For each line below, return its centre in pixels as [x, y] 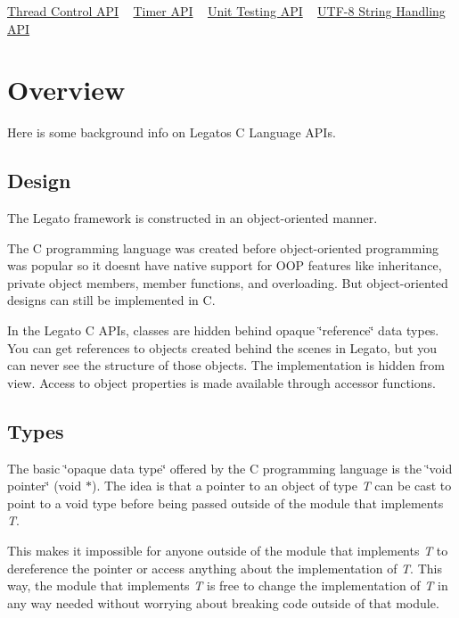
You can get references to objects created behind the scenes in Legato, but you [222, 347]
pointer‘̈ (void [45, 486]
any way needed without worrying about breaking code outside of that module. [223, 602]
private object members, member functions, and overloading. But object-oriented [228, 282]
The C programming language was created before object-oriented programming [223, 247]
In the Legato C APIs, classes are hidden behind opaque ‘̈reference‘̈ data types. [223, 330]
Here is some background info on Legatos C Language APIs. [172, 132]
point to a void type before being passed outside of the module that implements [225, 503]
